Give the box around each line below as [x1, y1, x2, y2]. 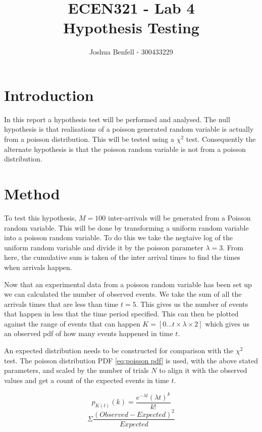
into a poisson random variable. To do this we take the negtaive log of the [4, 232, 233, 243]
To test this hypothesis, [4, 212, 77, 223]
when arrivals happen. [4, 261, 72, 272]
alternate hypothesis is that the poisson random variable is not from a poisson [4, 143, 246, 154]
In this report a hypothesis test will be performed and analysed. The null [4, 114, 230, 124]
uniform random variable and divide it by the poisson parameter [4, 242, 203, 252]
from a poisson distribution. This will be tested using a [4, 134, 174, 144]
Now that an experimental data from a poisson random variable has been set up [4, 279, 252, 289]
